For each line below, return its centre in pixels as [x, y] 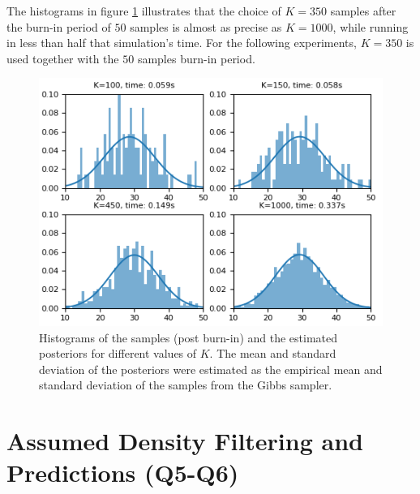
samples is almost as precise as [206, 26]
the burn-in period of [59, 26]
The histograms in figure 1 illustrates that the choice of [144, 11]
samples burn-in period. [196, 58]
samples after [363, 11]
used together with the [63, 58]
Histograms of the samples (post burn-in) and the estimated [189, 337]
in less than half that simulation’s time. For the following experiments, [182, 43]
